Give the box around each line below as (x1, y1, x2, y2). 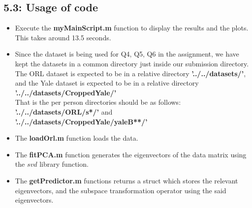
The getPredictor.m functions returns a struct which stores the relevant (15, 175, 238, 185)
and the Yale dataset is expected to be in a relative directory (15, 78, 199, 88)
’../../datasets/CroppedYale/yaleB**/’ (15, 116, 148, 126)
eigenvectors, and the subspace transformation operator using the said (15, 185, 226, 195)
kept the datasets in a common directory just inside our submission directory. (15, 58, 249, 68)
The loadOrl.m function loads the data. (15, 133, 138, 143)
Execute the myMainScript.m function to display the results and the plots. (15, 23, 249, 33)
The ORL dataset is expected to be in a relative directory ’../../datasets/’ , (15, 68, 246, 78)
